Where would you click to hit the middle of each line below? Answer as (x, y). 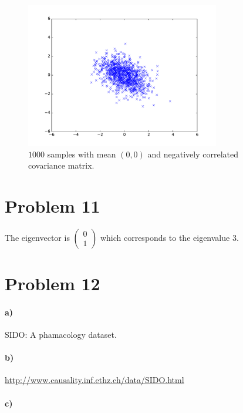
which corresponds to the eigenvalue (165, 237)
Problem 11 (53, 205)
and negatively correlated (193, 154)
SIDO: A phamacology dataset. (61, 335)
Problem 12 (53, 283)
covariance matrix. (61, 165)
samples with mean (82, 154)
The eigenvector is (37, 237)
